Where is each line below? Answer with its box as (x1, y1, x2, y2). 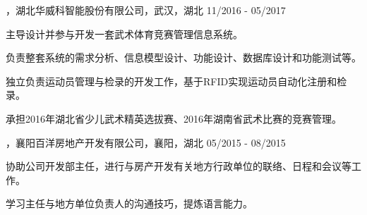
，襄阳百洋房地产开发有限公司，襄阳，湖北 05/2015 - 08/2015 (6, 135, 286, 149)
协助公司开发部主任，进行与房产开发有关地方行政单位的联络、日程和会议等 (6, 159, 351, 173)
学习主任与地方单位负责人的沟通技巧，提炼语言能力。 (6, 196, 253, 211)
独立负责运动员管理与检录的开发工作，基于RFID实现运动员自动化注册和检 (6, 73, 347, 88)
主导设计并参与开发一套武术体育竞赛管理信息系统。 (6, 26, 243, 41)
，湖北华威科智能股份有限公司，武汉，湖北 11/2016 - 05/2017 (6, 3, 286, 17)
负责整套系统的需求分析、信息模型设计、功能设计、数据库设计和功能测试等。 (6, 50, 361, 65)
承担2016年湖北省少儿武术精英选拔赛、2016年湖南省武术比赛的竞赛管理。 (6, 111, 342, 125)
